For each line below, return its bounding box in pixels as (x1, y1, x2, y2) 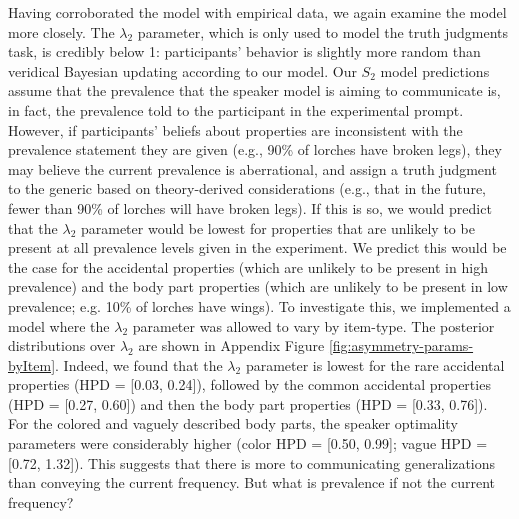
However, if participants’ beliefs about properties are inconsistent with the (8, 119, 463, 140)
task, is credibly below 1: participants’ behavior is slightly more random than (8, 41, 481, 62)
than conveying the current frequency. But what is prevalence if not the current (8, 472, 496, 493)
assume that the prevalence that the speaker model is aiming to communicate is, (8, 80, 501, 101)
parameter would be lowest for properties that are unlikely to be (80, 217, 475, 238)
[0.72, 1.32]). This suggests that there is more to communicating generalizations (8, 452, 496, 473)
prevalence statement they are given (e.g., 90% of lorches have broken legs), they (8, 139, 502, 160)
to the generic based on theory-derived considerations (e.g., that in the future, (8, 178, 487, 199)
